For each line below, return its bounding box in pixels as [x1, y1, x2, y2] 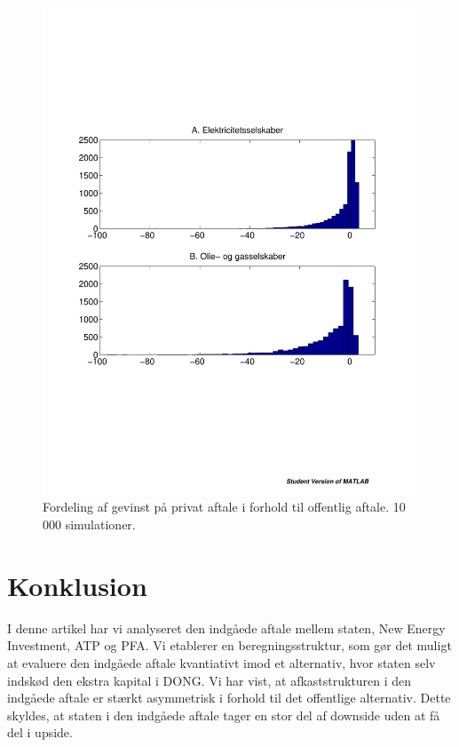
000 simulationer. [43, 515, 136, 534]
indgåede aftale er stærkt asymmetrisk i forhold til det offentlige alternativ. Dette [7, 688, 451, 707]
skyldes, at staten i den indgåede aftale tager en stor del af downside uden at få [7, 705, 440, 724]
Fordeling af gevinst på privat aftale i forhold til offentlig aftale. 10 [43, 497, 406, 516]
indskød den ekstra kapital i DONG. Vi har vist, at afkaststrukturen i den [7, 671, 412, 689]
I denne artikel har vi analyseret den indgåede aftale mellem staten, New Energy [7, 618, 446, 637]
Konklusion [7, 567, 147, 603]
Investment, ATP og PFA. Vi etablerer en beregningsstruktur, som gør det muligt [7, 636, 452, 655]
